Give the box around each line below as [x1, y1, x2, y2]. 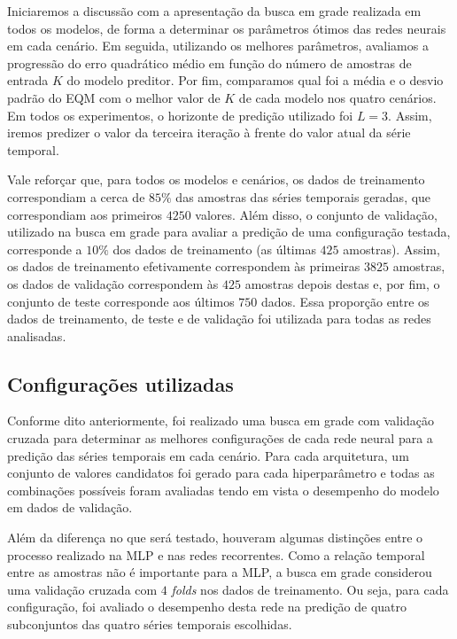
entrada [7, 71, 49, 90]
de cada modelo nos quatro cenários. [238, 88, 437, 106]
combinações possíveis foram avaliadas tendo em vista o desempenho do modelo [7, 480, 439, 499]
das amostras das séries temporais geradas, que [175, 187, 431, 206]
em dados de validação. [7, 498, 133, 517]
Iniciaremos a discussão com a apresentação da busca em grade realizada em [7, 2, 422, 19]
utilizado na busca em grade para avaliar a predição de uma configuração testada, [7, 222, 451, 241]
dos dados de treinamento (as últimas [112, 239, 316, 258]
